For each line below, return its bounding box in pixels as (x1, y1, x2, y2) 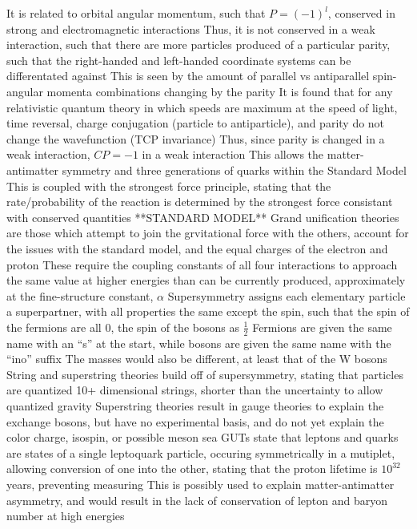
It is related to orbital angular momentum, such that (6, 5, 266, 21)
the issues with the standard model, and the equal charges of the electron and (6, 240, 388, 256)
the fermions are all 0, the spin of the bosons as (6, 318, 239, 335)
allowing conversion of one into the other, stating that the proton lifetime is (6, 460, 378, 477)
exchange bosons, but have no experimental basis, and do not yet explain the (6, 413, 384, 430)
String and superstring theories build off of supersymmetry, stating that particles (6, 365, 403, 382)
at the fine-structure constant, (6, 287, 154, 304)
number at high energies (6, 507, 125, 524)
